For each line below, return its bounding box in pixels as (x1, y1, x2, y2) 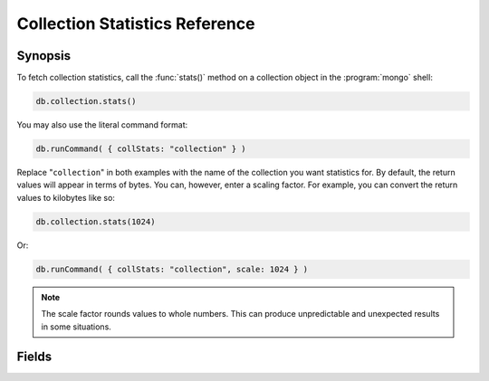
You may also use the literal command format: (16, 119, 188, 130)
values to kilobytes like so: (16, 192, 115, 203)
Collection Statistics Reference (16, 14, 255, 33)
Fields (16, 349, 53, 365)
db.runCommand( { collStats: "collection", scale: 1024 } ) (35, 263, 309, 274)
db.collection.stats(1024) (35, 216, 156, 226)
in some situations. (41, 321, 112, 332)
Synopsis (16, 48, 72, 63)
